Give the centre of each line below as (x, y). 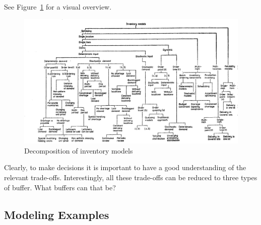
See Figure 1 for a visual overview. (58, 7)
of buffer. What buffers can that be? (60, 187)
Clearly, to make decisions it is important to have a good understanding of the (125, 167)
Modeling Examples (57, 214)
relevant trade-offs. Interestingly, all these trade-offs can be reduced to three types (131, 177)
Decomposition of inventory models (79, 150)
